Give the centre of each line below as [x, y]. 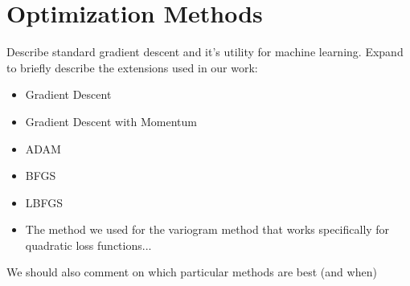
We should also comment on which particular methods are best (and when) [192, 272]
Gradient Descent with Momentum [111, 121]
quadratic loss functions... [88, 245]
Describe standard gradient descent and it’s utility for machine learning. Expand [205, 52]
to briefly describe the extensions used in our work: [132, 67]
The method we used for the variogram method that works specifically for [207, 229]
